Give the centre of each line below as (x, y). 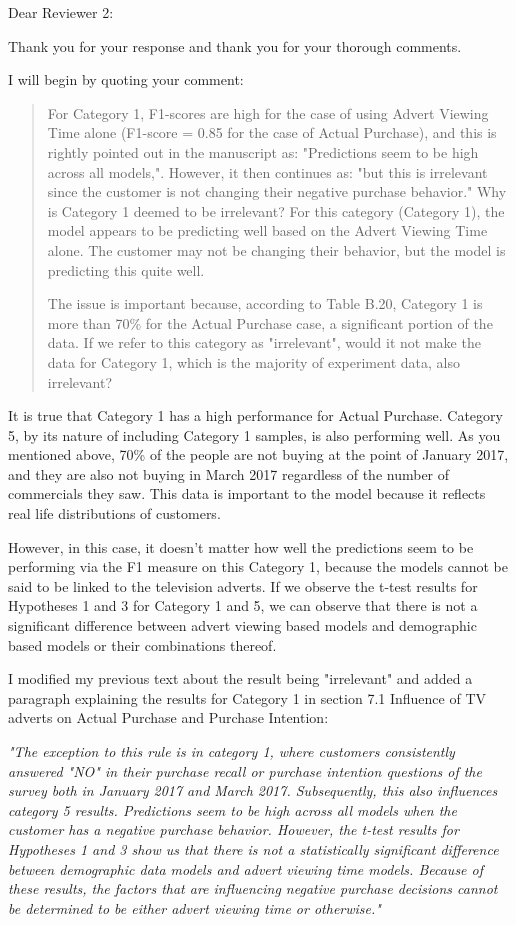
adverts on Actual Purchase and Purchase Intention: (168, 717)
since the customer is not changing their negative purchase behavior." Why (277, 191)
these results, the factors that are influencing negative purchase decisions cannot (253, 888)
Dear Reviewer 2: (61, 12)
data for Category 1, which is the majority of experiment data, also (253, 361)
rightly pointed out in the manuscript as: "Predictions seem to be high (263, 151)
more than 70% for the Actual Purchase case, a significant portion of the (270, 322)
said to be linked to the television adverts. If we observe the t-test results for (243, 585)
